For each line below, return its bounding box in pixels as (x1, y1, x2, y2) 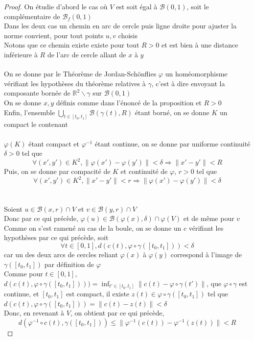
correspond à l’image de (170, 249, 242, 259)
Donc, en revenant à (4, 308, 65, 318)
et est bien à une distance (161, 40, 238, 50)
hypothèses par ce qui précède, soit (4, 232, 109, 243)
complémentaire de (4, 11, 60, 21)
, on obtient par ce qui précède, (70, 308, 164, 318)
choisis (118, 30, 138, 40)
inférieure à (4, 49, 38, 59)
